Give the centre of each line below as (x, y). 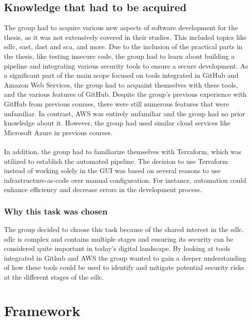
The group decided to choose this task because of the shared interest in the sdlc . (124, 229)
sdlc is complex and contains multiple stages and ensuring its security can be (119, 239)
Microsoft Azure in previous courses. (58, 132)
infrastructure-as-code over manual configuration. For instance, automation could (125, 180)
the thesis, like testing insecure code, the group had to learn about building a (119, 56)
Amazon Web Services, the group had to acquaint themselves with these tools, (121, 84)
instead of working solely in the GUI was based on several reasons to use (112, 170)
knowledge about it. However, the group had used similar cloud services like (117, 123)
